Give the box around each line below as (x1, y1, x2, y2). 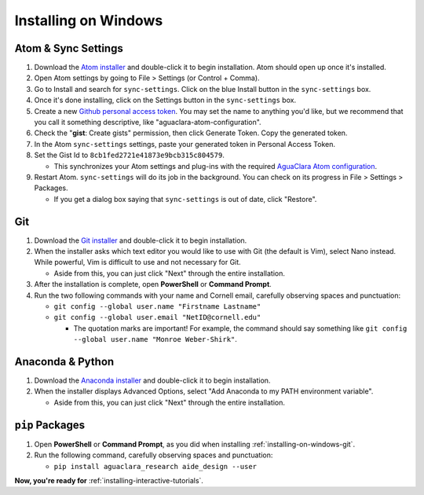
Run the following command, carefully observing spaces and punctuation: (34, 450, 273, 460)
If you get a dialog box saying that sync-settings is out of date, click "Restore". (53, 194, 317, 203)
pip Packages (14, 418, 86, 431)
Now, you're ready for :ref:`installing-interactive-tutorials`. (14, 475, 204, 485)
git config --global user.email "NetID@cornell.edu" (53, 313, 261, 322)
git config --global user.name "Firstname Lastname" (53, 302, 261, 310)
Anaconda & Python (14, 354, 115, 368)
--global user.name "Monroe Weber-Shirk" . (73, 335, 237, 344)
